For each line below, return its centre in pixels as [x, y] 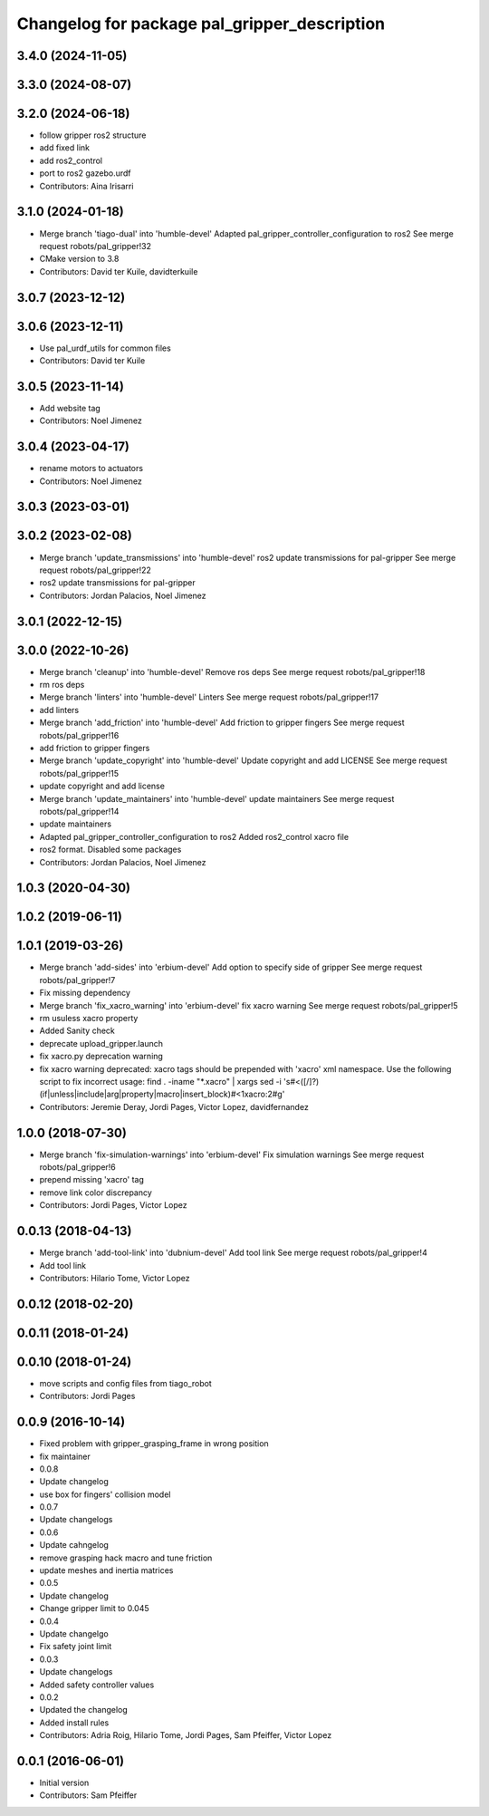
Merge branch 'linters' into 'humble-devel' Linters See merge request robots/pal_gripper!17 [209, 697]
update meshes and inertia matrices [106, 1570]
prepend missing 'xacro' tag [92, 1180]
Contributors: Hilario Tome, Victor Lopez [115, 1278]
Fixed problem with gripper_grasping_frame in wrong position [154, 1444]
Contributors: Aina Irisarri [86, 186]
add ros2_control [71, 160]
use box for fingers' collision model [105, 1494]
